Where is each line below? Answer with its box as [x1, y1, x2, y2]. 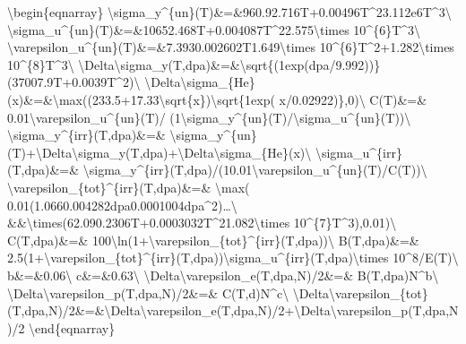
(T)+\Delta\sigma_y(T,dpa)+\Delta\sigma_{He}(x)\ [7, 142, 312, 161]
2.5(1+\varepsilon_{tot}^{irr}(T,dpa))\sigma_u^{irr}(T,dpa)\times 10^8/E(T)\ [7, 248, 459, 267]
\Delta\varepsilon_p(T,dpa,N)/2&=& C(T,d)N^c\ [7, 283, 289, 302]
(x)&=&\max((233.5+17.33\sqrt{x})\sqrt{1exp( [7, 90, 275, 108]
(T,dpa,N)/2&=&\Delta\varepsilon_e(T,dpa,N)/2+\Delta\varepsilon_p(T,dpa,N [7, 301, 459, 320]
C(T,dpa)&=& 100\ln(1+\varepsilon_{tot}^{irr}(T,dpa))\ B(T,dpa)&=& [7, 230, 419, 249]
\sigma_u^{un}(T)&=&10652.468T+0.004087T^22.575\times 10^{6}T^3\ [7, 20, 421, 39]
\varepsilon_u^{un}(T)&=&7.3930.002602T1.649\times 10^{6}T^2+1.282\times [7, 38, 454, 56]
